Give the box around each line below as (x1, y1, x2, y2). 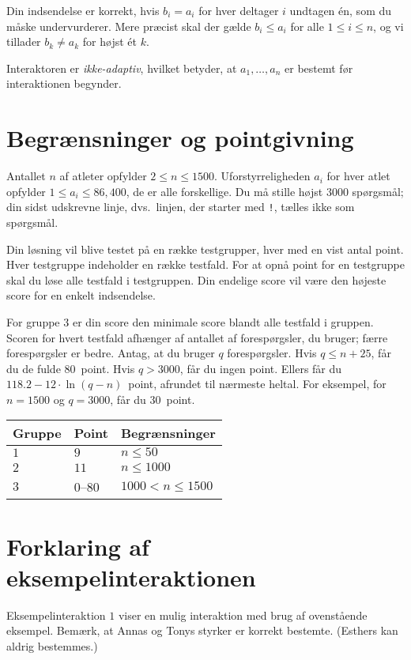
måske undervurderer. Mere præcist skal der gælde (6, 17, 251, 34)
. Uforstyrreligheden (214, 168, 311, 184)
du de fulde (6, 360, 61, 376)
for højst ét (82, 33, 137, 50)
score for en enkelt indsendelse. (6, 287, 156, 304)
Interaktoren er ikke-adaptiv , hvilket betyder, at (6, 59, 237, 76)
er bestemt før (285, 59, 353, 76)
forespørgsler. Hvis (227, 345, 317, 361)
